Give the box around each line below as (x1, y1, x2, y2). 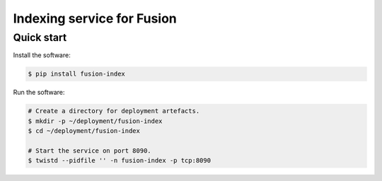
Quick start (13, 31, 67, 44)
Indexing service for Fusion (13, 11, 177, 26)
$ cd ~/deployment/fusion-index (28, 127, 141, 135)
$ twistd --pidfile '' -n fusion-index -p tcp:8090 (28, 156, 212, 165)
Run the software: (13, 88, 65, 97)
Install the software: (13, 51, 71, 59)
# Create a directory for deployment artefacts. (28, 107, 200, 115)
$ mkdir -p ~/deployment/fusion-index (28, 117, 163, 125)
